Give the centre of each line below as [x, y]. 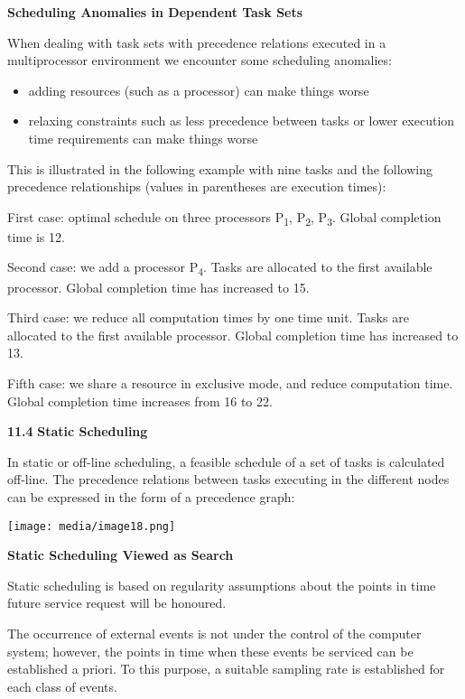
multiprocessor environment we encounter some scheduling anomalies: [200, 60]
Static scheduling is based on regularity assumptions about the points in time [222, 585]
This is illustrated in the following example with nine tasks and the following [220, 168]
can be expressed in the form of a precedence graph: [151, 496]
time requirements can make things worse [143, 138]
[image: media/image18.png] [92, 526]
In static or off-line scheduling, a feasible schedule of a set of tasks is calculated [226, 461]
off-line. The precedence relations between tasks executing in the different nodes [228, 479]
